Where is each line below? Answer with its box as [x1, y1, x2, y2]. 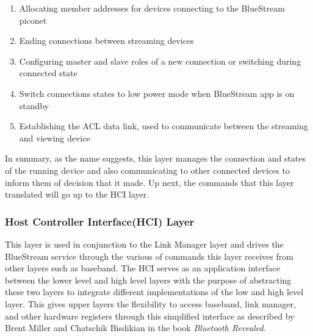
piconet [19, 13, 47, 26]
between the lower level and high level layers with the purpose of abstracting [5, 273, 292, 286]
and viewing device [19, 131, 90, 144]
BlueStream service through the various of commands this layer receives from [5, 249, 293, 262]
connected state [19, 66, 77, 79]
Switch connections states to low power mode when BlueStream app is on [19, 87, 295, 99]
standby [19, 99, 49, 112]
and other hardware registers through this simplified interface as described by [5, 309, 295, 322]
